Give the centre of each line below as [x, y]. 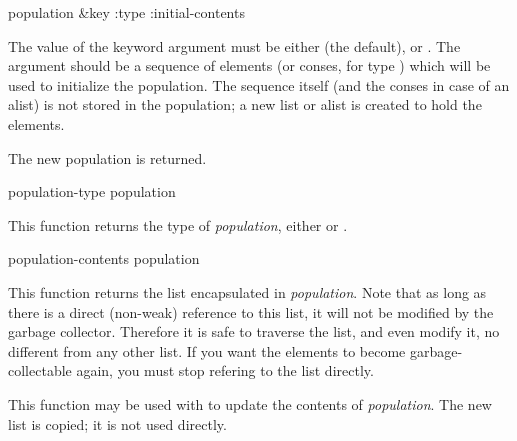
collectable [40, 370]
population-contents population [104, 258]
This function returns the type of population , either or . [178, 224]
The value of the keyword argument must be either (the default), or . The [234, 45]
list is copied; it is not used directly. [117, 423]
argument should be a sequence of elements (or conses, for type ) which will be [249, 65]
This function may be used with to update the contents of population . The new [250, 403]
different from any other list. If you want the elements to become [207, 350]
